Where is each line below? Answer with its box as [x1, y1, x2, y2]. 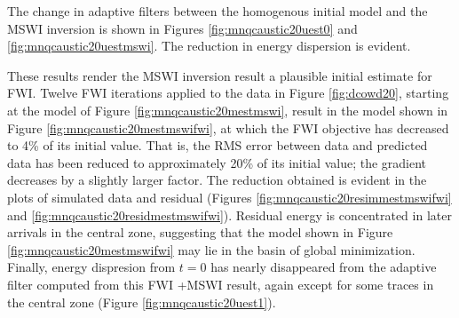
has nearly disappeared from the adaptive [210, 258, 437, 276]
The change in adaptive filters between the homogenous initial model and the [7, 2, 428, 20]
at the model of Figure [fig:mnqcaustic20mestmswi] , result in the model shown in [7, 100, 448, 119]
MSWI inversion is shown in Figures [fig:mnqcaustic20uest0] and [7, 19, 358, 37]
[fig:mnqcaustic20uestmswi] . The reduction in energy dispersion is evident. [7, 36, 411, 55]
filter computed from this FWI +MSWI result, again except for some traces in [7, 274, 434, 293]
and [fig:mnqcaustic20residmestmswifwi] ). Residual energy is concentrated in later [7, 205, 452, 224]
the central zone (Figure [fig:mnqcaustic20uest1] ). [7, 292, 276, 311]
